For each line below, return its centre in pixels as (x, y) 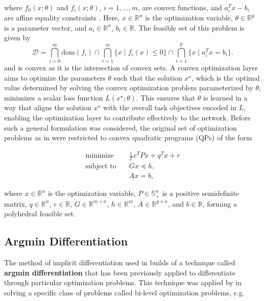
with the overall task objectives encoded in (170, 107)
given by (17, 37)
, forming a (220, 203)
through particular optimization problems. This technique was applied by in (123, 282)
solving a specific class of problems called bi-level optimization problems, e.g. (124, 292)
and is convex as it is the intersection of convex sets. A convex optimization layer (131, 68)
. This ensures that (166, 97)
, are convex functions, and (180, 7)
